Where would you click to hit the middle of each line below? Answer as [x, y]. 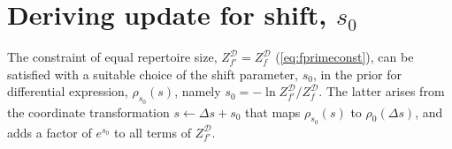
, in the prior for [357, 74]
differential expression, [68, 91]
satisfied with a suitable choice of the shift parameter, [153, 74]
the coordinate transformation [88, 112]
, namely [198, 91]
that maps [273, 112]
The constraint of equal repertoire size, [112, 57]
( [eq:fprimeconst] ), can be [345, 57]
